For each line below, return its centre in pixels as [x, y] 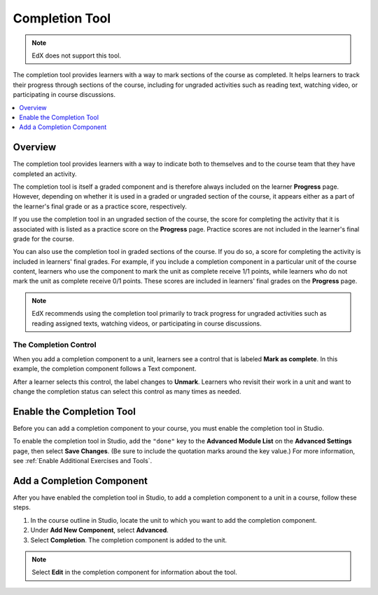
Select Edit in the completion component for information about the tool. [134, 573]
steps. [22, 507]
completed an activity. [45, 174]
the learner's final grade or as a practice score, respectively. [100, 206]
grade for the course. [44, 239]
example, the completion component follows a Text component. [105, 369]
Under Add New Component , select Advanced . [100, 530]
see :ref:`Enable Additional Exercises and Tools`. [83, 461]
